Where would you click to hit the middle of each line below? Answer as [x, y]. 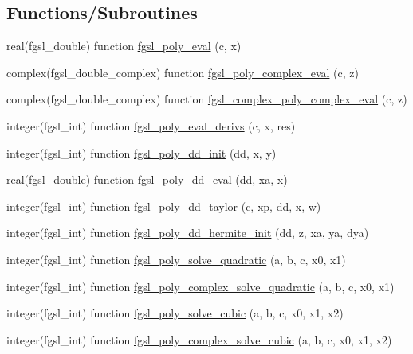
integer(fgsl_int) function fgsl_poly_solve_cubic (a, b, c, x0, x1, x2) [175, 313]
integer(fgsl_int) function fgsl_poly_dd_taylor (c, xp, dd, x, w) [164, 206]
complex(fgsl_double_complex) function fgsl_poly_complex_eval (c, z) [183, 72]
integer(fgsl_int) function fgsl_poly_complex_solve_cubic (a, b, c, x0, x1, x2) [199, 339]
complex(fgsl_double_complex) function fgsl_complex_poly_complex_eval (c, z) [207, 99]
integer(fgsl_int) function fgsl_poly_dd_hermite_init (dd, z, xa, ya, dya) [188, 233]
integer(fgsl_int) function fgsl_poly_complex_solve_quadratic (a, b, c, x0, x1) [201, 286]
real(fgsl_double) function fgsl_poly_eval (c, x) [124, 46]
